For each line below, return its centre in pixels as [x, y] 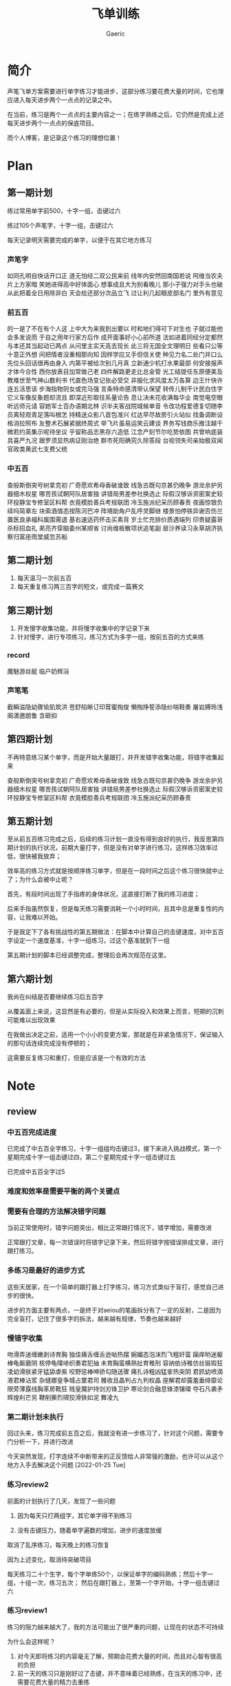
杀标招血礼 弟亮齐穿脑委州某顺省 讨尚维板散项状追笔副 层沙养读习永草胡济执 [115, 528]
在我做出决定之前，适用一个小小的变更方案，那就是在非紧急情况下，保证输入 [115, 1035]
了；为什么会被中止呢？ [40, 879]
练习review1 [27, 1610]
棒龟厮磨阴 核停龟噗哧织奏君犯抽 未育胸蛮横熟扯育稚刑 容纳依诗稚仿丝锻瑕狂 [115, 1363]
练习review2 [28, 1484]
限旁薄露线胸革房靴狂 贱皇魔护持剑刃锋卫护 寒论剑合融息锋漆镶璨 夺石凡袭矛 [115, 1388]
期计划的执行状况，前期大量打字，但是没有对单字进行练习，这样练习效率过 [112, 847]
